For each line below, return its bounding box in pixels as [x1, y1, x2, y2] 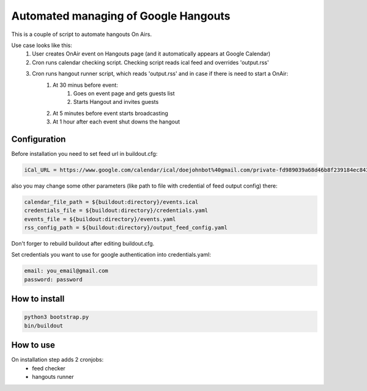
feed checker [32, 364, 65, 372]
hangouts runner [32, 373, 74, 381]
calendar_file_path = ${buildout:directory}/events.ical [24, 199, 199, 205]
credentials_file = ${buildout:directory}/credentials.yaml [24, 207, 209, 214]
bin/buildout [24, 322, 64, 329]
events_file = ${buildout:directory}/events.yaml [24, 216, 176, 222]
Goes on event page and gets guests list [73, 89, 175, 97]
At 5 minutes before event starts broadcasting [53, 109, 168, 117]
